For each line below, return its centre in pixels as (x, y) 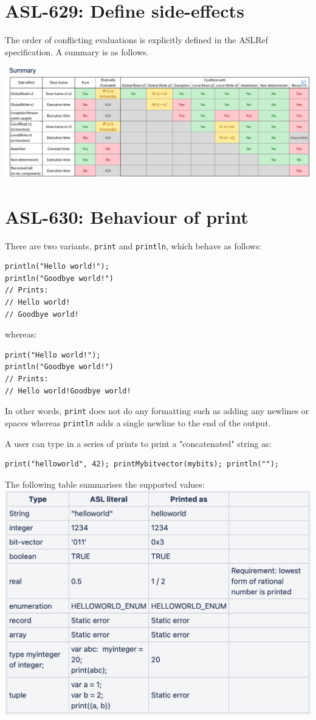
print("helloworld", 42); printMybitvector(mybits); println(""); (142, 464)
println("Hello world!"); (57, 267)
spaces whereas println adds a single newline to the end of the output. (138, 422)
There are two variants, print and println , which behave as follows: (133, 245)
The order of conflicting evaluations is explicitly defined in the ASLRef (137, 40)
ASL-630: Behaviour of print (127, 216)
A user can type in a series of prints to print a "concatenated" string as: (138, 443)
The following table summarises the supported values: (105, 484)
